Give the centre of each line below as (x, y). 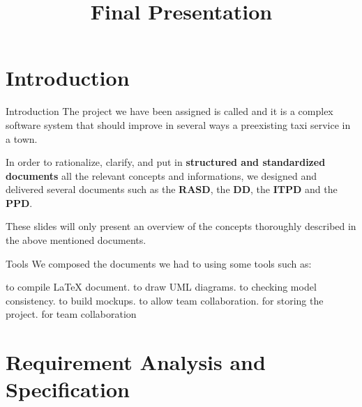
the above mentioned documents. (76, 240)
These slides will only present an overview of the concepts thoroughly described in (181, 226)
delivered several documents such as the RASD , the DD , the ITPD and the (172, 189)
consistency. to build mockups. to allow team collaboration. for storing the (165, 300)
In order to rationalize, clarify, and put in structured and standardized (166, 162)
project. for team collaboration (71, 314)
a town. (22, 138)
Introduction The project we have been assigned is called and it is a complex (169, 111)
